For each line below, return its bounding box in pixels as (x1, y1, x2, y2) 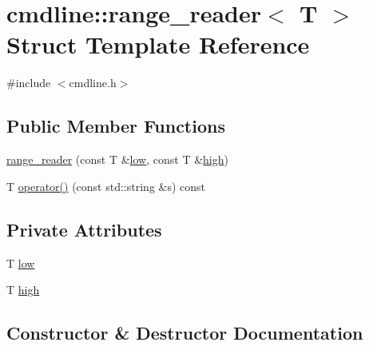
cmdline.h (69, 74, 117, 91)
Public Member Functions (6, 113, 225, 138)
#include (6, 74, 51, 91)
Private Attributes (6, 217, 162, 241)
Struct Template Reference (6, 28, 310, 61)
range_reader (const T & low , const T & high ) (6, 151, 228, 168)
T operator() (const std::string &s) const (6, 177, 206, 194)
